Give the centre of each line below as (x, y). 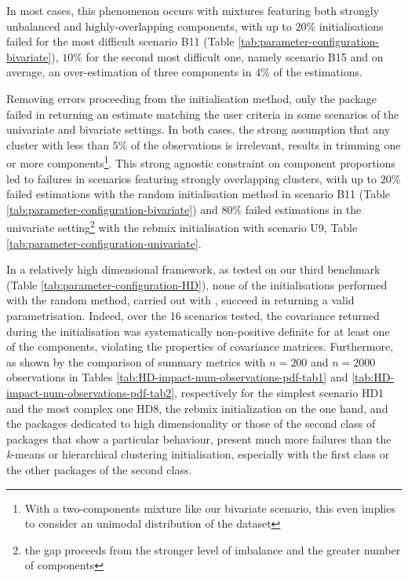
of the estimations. (318, 72)
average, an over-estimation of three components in (129, 72)
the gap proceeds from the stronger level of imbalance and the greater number (213, 549)
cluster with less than (58, 144)
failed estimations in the (303, 209)
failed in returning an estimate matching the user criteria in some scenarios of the (203, 114)
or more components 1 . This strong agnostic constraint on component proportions (201, 162)
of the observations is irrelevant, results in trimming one (266, 144)
